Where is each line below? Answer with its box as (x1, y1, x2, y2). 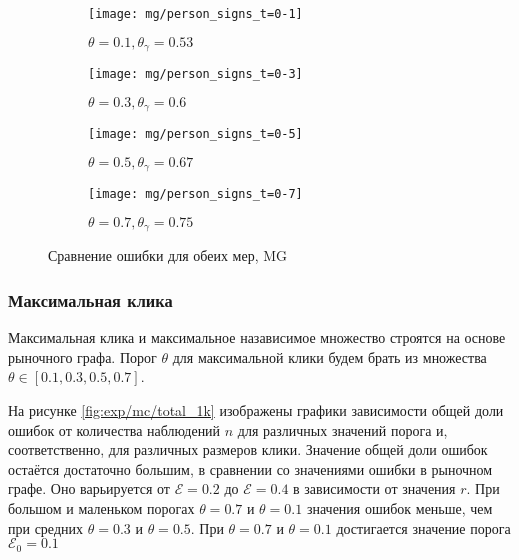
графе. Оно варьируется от (8, 478, 170, 499)
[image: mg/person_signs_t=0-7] (88, 187, 303, 202)
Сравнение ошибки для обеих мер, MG (48, 245, 288, 266)
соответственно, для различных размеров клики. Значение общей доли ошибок (8, 439, 488, 460)
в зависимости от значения (293, 478, 456, 499)
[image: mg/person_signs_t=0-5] (88, 127, 303, 142)
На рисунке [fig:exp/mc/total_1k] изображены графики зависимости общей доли (8, 400, 504, 421)
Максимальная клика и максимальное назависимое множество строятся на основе (8, 327, 506, 348)
